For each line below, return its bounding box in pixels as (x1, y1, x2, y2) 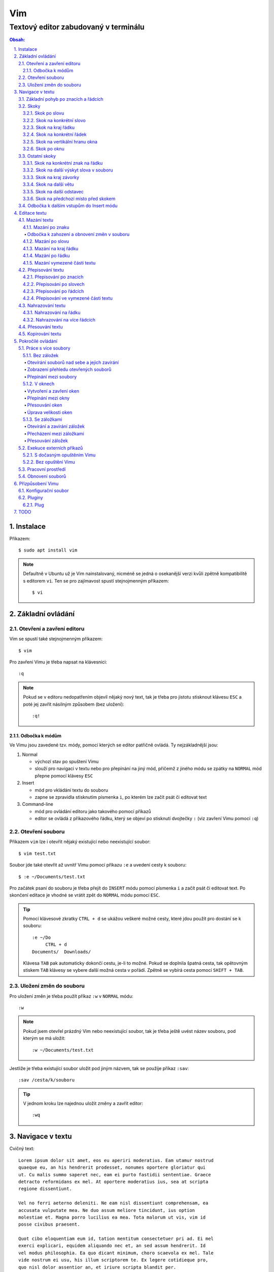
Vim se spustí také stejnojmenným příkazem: (9, 636, 103, 642)
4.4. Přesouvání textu (18, 324, 63, 330)
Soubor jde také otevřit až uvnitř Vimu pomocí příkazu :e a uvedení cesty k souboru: (9, 862, 187, 868)
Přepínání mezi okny (27, 395, 70, 401)
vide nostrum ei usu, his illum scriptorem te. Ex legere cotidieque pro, (18, 1257, 209, 1263)
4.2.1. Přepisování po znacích (23, 274, 84, 280)
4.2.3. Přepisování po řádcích (23, 288, 84, 295)
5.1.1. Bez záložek (23, 352, 59, 358)
